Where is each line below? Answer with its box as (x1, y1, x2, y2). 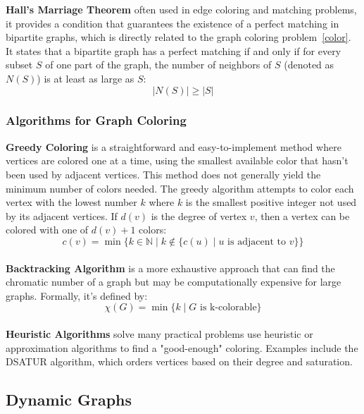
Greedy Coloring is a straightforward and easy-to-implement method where (6, 139, 341, 154)
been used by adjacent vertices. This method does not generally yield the (6, 166, 321, 181)
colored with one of (6, 222, 89, 237)
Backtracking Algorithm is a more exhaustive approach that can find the (6, 260, 335, 275)
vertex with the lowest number (6, 195, 137, 209)
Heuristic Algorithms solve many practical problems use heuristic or (6, 326, 313, 341)
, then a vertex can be (254, 208, 350, 223)
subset (6, 57, 33, 72)
